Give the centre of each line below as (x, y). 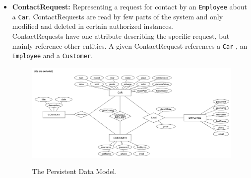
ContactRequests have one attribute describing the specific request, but (121, 36)
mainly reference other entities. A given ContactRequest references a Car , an (130, 45)
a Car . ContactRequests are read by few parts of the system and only (118, 16)
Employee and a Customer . (52, 55)
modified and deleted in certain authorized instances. (93, 26)
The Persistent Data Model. (74, 171)
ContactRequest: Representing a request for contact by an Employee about (129, 6)
